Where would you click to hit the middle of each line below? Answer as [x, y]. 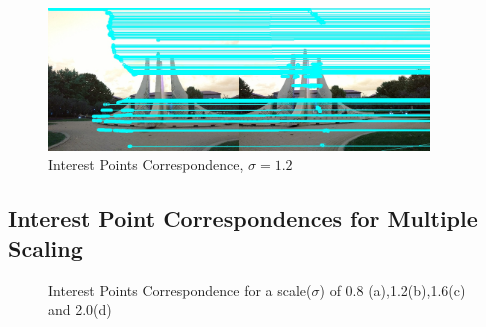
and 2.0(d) [80, 309]
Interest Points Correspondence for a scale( [180, 289]
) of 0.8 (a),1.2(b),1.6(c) [392, 289]
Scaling [45, 247]
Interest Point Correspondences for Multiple [243, 218]
